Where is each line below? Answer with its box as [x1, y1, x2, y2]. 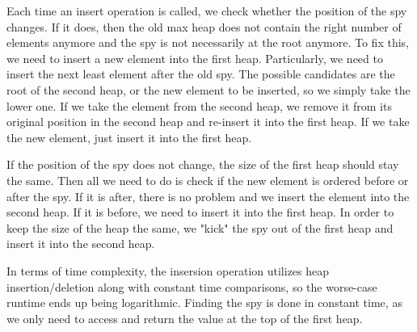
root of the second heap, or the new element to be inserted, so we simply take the [6, 81, 411, 98]
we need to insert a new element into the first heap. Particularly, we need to [6, 49, 383, 66]
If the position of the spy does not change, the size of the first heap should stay [6, 156, 399, 173]
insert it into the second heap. [6, 235, 155, 252]
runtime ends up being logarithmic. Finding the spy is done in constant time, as [6, 294, 402, 311]
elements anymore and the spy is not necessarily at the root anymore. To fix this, [6, 34, 409, 51]
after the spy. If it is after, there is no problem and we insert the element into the [6, 187, 410, 204]
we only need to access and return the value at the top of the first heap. [6, 309, 363, 326]
